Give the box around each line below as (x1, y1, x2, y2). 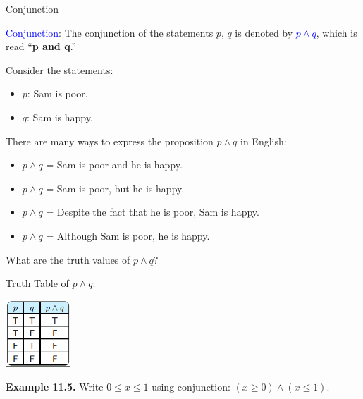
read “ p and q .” (6, 39, 77, 54)
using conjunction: (152, 379, 230, 393)
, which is (316, 25, 357, 39)
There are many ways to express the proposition (6, 133, 214, 148)
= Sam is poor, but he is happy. (46, 180, 185, 195)
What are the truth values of (6, 252, 130, 266)
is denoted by (235, 25, 293, 39)
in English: (240, 133, 287, 148)
